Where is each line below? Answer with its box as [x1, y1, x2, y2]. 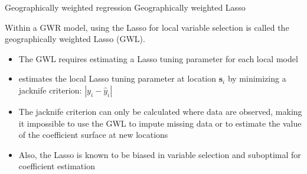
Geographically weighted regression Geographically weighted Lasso [5, 1, 246, 13]
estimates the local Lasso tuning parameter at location [18, 72, 217, 85]
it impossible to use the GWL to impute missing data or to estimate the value [18, 117, 302, 129]
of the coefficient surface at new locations [18, 128, 168, 141]
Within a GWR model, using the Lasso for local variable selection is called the [5, 21, 289, 33]
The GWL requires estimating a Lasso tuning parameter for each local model [18, 52, 298, 65]
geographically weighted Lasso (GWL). [5, 33, 145, 45]
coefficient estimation [18, 160, 95, 172]
